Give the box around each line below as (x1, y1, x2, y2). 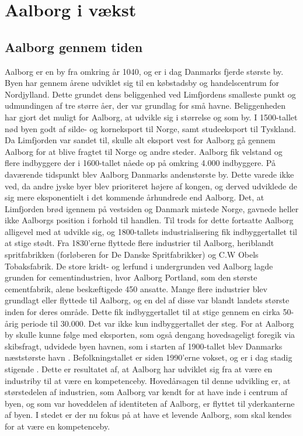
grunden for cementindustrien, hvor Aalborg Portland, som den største (5, 271, 257, 283)
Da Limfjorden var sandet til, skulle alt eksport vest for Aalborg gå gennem (5, 134, 276, 146)
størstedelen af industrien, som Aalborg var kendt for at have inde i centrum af (5, 386, 288, 398)
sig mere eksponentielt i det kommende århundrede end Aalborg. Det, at (5, 191, 264, 203)
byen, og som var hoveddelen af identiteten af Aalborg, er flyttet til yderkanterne (5, 397, 295, 409)
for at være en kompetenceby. (5, 420, 110, 432)
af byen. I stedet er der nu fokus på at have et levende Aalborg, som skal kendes (5, 409, 292, 421)
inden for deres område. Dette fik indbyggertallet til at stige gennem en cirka (5, 306, 280, 318)
